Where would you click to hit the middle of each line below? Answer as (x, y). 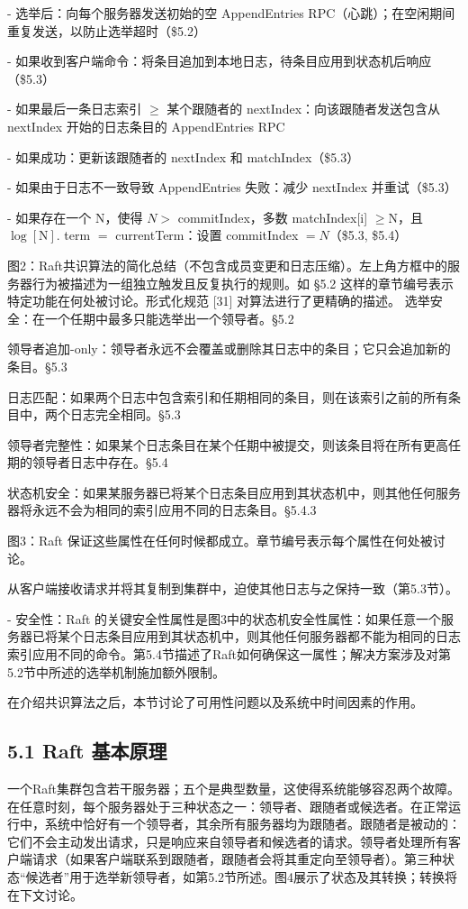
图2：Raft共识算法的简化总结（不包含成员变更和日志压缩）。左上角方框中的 (228, 265)
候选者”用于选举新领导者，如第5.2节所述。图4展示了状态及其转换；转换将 (242, 876)
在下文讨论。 (45, 894)
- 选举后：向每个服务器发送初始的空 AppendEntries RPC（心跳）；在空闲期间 (231, 13)
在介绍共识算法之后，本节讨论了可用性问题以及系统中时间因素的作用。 (215, 702)
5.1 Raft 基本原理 (87, 751)
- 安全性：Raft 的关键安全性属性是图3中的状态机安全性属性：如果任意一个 (225, 618)
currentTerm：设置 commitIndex (207, 235)
